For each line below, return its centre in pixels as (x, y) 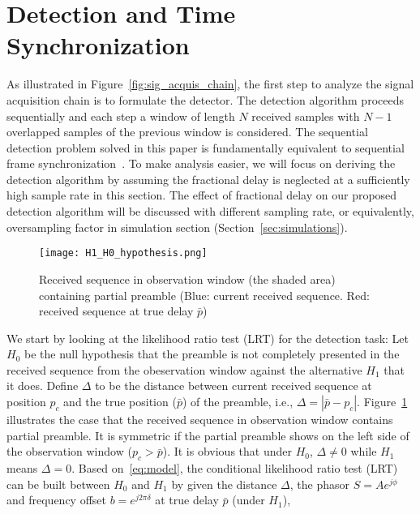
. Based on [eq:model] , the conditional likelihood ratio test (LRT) (235, 468)
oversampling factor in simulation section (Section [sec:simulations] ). (177, 227)
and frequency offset (57, 500)
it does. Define (43, 385)
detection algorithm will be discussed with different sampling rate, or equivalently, (210, 211)
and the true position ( (120, 402)
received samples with (306, 116)
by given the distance (224, 484)
